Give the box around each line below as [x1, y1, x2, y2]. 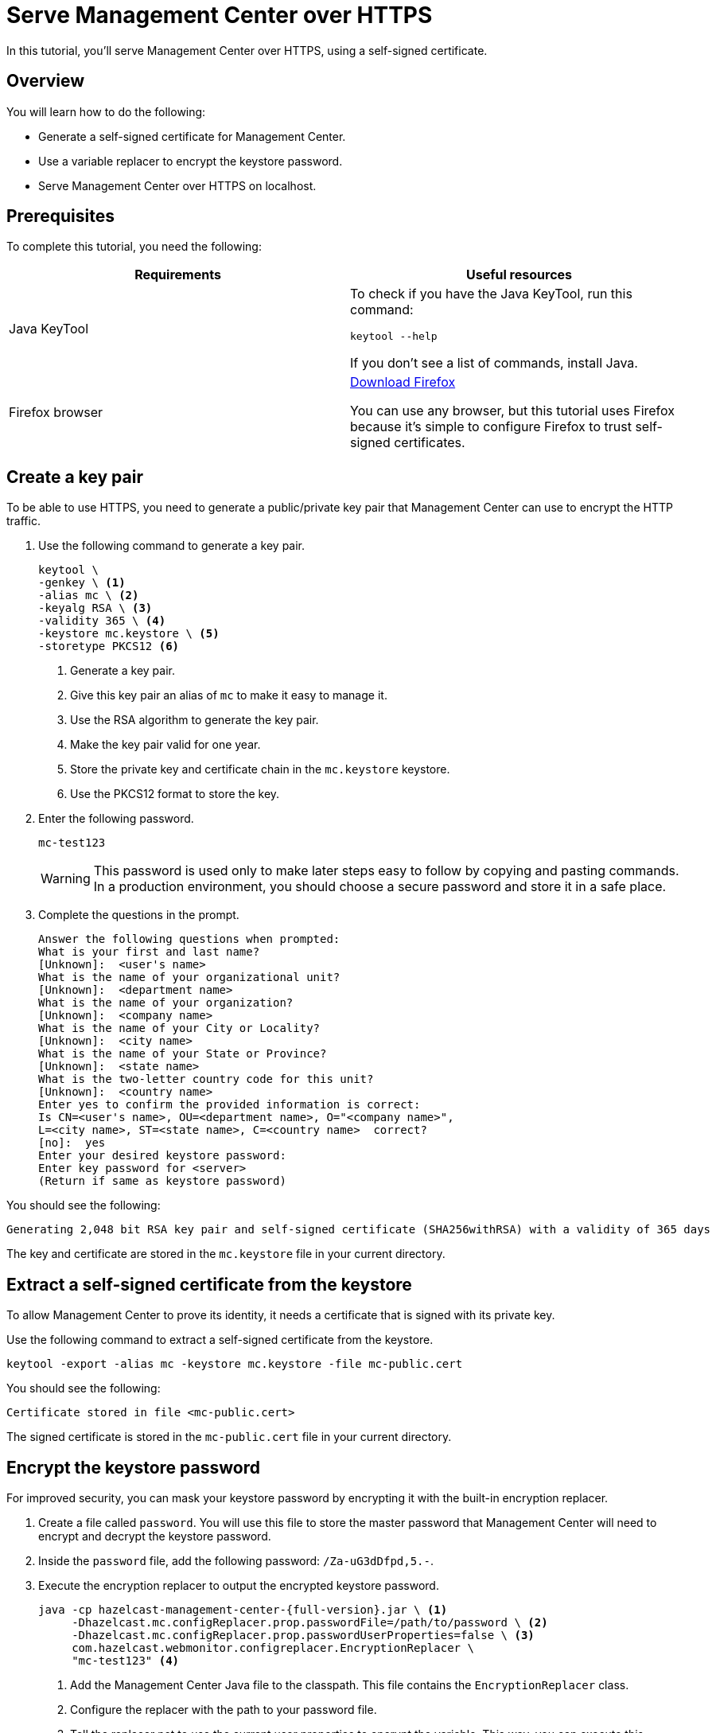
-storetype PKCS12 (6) [38, 640, 180, 653]
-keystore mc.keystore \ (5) [38, 627, 220, 641]
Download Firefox [350, 374, 456, 391]
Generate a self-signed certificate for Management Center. [38, 129, 346, 143]
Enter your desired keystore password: [38, 1149, 286, 1162]
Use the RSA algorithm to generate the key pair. [70, 713, 319, 727]
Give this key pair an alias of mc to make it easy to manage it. [70, 688, 387, 703]
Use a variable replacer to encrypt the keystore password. [38, 154, 343, 168]
